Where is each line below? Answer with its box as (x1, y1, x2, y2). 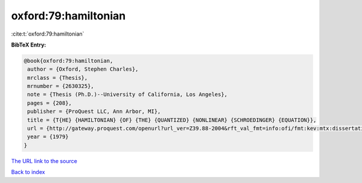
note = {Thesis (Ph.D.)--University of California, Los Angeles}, (27, 91, 228, 98)
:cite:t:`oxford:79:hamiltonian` (11, 30, 84, 37)
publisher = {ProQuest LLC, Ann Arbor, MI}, (27, 108, 161, 115)
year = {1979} (27, 133, 69, 140)
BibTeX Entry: (11, 41, 46, 48)
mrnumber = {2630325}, (27, 83, 95, 90)
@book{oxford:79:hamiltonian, (24, 57, 113, 64)
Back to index (11, 169, 45, 176)
